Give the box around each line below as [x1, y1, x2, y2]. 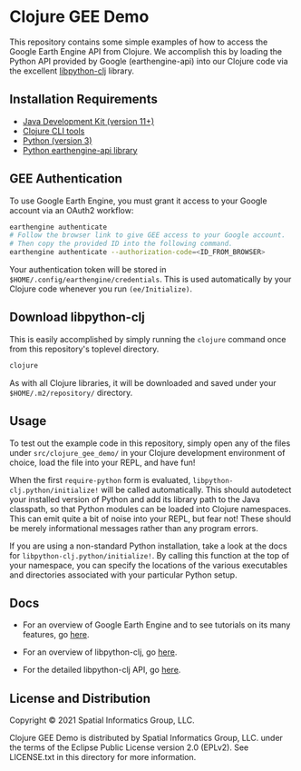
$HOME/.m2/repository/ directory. [9, 387, 133, 398]
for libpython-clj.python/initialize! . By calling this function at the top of [9, 549, 290, 560]
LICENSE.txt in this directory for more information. [9, 752, 197, 763]
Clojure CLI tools [22, 125, 85, 136]
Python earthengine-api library [22, 144, 138, 155]
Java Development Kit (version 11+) [22, 115, 155, 126]
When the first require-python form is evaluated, [9, 474, 191, 485]
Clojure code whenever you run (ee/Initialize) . [9, 283, 193, 294]
